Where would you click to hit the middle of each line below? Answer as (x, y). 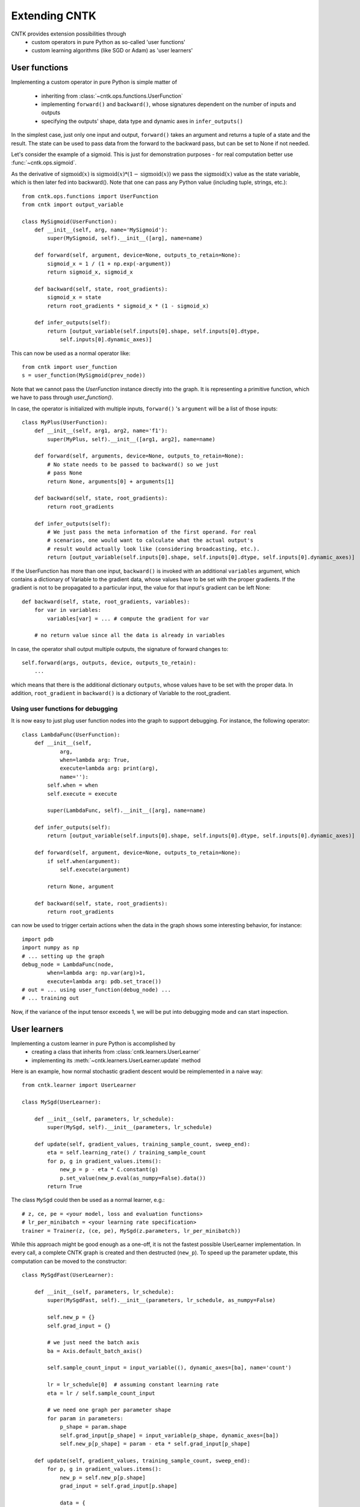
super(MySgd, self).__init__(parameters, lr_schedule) (130, 1128)
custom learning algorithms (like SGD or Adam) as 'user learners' (112, 51)
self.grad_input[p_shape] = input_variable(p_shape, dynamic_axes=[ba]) (169, 1435)
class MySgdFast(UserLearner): (68, 1275)
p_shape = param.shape (93, 1427)
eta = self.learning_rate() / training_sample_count (126, 1153)
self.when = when (73, 785)
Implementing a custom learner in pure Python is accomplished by (93, 1043)
